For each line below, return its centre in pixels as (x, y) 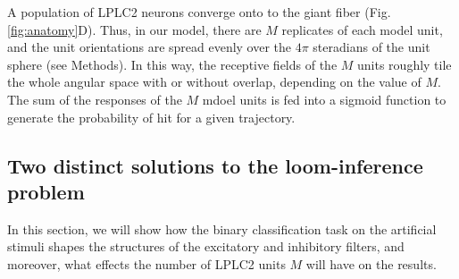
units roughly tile (405, 64)
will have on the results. (371, 263)
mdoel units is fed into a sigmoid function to (324, 99)
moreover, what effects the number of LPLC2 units (146, 263)
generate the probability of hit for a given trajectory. (151, 117)
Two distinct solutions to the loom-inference (215, 165)
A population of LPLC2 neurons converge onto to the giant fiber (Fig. (199, 12)
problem (46, 191)
